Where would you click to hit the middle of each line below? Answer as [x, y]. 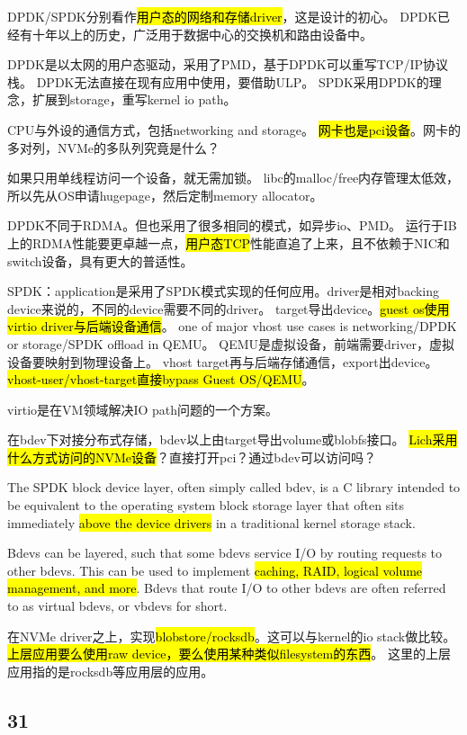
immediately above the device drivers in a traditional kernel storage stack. [211, 522]
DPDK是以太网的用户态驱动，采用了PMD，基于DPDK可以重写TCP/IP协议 [228, 64]
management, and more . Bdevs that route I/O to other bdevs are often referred [227, 588]
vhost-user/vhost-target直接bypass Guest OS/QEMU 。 [161, 379]
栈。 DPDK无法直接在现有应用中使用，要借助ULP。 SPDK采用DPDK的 [218, 81]
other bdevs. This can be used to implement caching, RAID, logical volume [215, 570]
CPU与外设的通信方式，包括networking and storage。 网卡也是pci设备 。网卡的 [234, 129]
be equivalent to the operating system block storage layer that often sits [206, 505]
